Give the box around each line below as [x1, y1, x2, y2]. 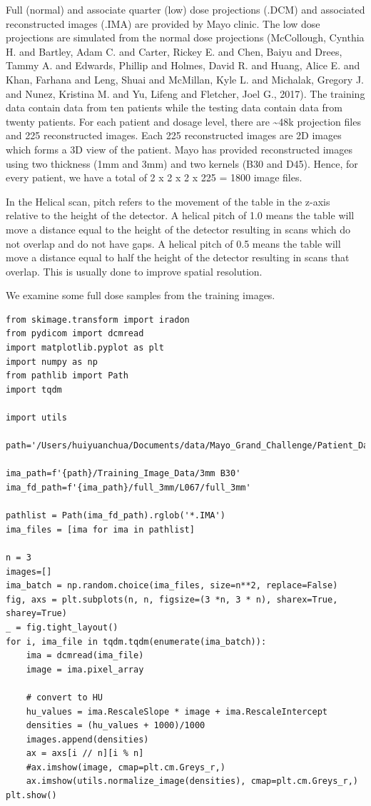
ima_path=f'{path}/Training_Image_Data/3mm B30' [6, 468, 241, 479]
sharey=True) [6, 608, 67, 619]
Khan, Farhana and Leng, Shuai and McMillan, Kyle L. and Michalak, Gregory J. [6, 71, 364, 86]
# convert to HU [26, 692, 103, 702]
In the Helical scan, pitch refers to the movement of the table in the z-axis [6, 193, 330, 208]
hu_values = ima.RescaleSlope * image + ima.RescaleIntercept [26, 706, 328, 717]
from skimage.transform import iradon [6, 314, 190, 325]
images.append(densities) [26, 734, 149, 745]
